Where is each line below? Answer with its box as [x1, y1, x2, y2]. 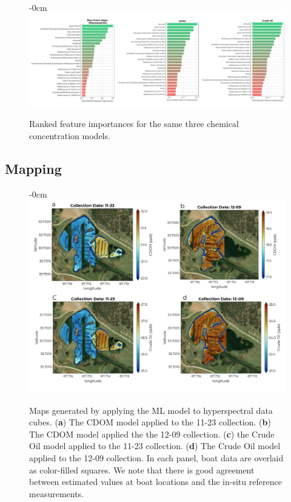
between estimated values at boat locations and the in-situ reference [29, 475, 282, 488]
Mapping [5, 159, 62, 177]
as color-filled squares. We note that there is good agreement [29, 463, 255, 476]
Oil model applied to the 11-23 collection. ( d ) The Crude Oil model [29, 439, 281, 452]
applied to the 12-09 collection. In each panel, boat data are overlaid [29, 451, 284, 464]
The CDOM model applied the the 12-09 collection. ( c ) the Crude [29, 427, 275, 440]
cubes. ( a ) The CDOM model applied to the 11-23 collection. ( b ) [29, 416, 271, 428]
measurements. [29, 487, 84, 500]
